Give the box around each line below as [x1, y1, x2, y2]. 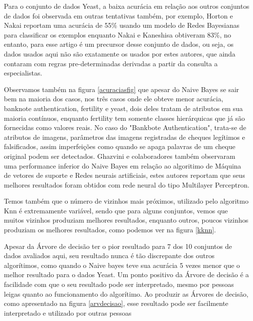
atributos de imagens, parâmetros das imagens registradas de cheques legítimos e [4, 132, 245, 142]
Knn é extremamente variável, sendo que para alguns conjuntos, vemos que [4, 205, 228, 215]
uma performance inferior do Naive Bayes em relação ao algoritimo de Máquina [4, 160, 241, 170]
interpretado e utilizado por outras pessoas [4, 307, 132, 318]
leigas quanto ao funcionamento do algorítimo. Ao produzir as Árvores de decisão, [4, 288, 249, 299]
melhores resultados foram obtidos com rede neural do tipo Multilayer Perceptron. [4, 179, 250, 189]
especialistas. [4, 68, 42, 78]
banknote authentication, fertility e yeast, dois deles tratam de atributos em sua [4, 103, 243, 113]
